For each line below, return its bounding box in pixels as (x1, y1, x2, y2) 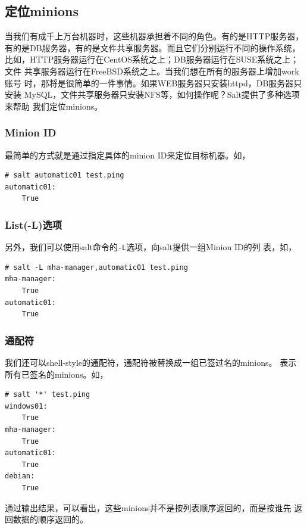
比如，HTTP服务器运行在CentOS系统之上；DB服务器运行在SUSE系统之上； (5, 53, 299, 66)
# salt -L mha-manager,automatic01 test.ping (5, 263, 188, 272)
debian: (5, 472, 35, 481)
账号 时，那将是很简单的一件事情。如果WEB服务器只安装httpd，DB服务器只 (5, 76, 302, 89)
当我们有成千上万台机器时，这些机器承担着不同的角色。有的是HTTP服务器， (5, 30, 304, 42)
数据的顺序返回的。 (12, 513, 88, 525)
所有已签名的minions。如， (5, 368, 108, 380)
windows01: (5, 402, 48, 410)
